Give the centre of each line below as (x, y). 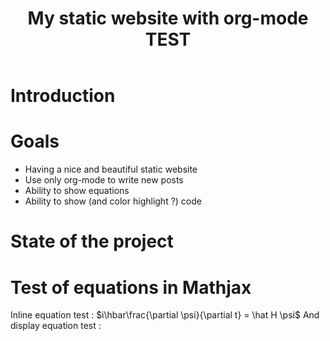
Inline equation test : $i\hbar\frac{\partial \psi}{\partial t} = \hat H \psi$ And (165, 315)
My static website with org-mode (168, 18)
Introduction (63, 96)
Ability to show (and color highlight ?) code (113, 201)
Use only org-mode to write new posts (104, 180)
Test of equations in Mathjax (131, 287)
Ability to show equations (77, 191)
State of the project (92, 241)
